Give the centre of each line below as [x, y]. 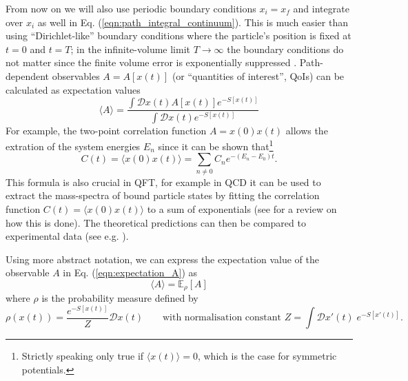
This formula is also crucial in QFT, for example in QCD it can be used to [163, 182]
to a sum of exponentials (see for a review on [242, 208]
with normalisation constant [222, 318]
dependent [28, 75]
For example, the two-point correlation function [106, 130]
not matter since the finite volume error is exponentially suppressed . [151, 62]
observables [76, 75]
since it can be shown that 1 [216, 145]
